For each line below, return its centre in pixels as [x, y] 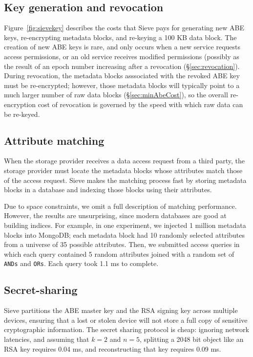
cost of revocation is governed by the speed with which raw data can [140, 104]
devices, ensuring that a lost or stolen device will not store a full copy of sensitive [126, 320]
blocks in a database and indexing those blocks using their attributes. [108, 190]
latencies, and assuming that [47, 339]
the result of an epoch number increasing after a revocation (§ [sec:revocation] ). [122, 66]
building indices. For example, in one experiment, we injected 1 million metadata [125, 225]
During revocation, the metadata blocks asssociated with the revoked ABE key [122, 76]
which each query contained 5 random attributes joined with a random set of [119, 254]
